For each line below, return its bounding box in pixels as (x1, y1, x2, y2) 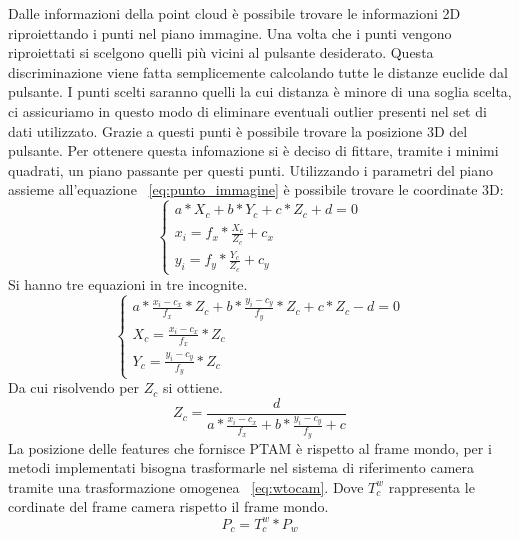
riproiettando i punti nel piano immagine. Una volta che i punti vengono (8, 22, 452, 43)
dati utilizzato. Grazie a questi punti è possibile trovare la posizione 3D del (8, 120, 468, 141)
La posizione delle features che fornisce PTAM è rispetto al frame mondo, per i (8, 437, 492, 458)
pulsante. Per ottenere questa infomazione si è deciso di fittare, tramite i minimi (8, 140, 499, 161)
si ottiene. (162, 377, 223, 398)
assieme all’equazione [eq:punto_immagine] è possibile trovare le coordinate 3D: (8, 179, 504, 200)
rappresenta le (388, 476, 475, 497)
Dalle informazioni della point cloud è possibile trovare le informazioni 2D (8, 3, 461, 23)
